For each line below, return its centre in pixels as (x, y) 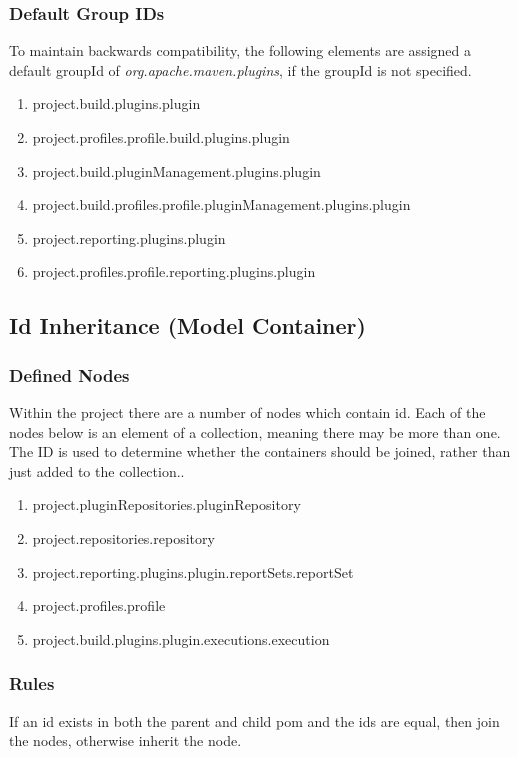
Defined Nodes (69, 374)
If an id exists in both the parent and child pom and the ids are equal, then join (254, 720)
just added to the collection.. (97, 470)
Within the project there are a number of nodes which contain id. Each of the (247, 411)
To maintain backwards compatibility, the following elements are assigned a (240, 50)
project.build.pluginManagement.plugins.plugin (176, 170)
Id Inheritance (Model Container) (187, 325)
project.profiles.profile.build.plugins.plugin (161, 137)
